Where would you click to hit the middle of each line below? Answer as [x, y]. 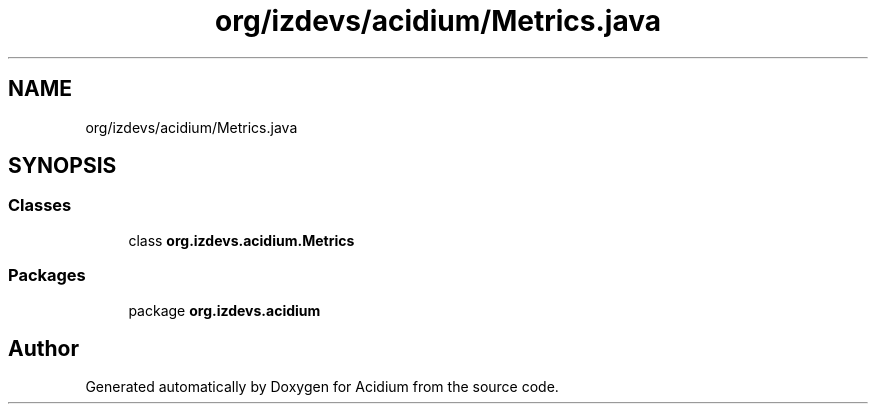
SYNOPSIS [62, 166]
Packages [47, 275]
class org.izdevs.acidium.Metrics [241, 240]
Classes [40, 205]
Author [43, 348]
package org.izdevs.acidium [224, 310]
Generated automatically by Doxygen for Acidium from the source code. [322, 387]
